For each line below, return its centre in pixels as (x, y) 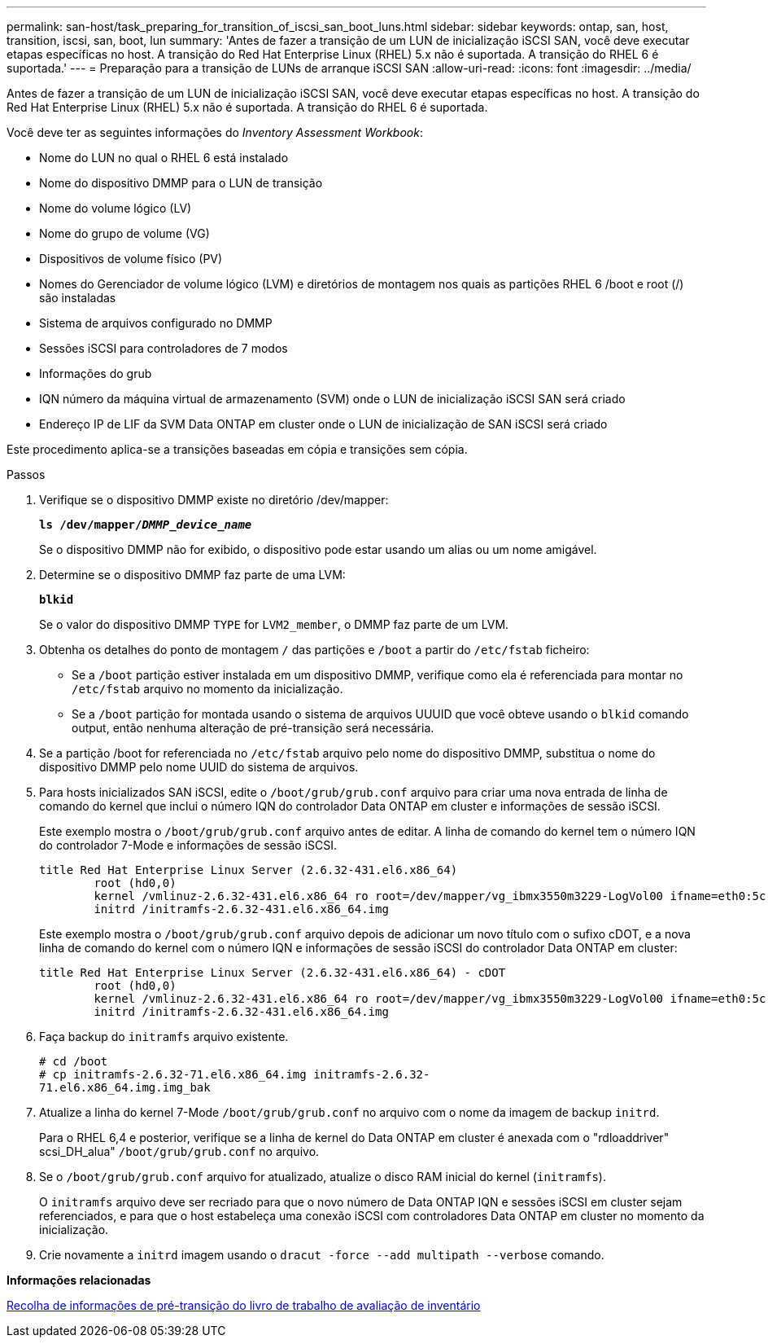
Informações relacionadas (79, 1280)
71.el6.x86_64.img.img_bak (125, 1087)
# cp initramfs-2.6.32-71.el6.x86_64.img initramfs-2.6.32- (235, 1074)
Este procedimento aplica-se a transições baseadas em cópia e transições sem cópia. (237, 449)
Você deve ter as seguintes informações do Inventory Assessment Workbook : (215, 132)
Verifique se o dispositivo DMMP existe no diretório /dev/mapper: (214, 500)
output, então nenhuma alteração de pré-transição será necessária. (253, 728)
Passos (26, 474)
